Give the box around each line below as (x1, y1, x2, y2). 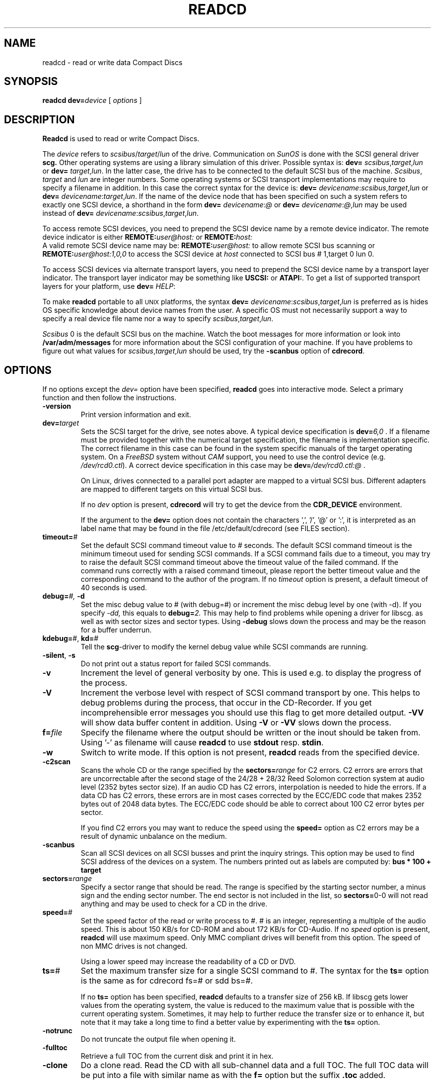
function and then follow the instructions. (42, 393, 177, 402)
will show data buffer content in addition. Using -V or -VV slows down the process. (80, 718, 391, 728)
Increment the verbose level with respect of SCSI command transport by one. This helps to (80, 688, 420, 698)
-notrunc (42, 1026, 72, 1035)
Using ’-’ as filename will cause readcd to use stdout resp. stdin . (80, 737, 324, 748)
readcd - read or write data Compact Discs (42, 58, 183, 67)
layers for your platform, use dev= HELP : (42, 282, 176, 291)
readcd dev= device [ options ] (42, 96, 142, 105)
